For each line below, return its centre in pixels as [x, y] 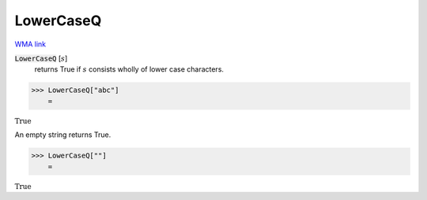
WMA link [30, 44]
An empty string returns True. [63, 135]
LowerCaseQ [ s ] [41, 58]
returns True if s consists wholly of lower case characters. [129, 69]
